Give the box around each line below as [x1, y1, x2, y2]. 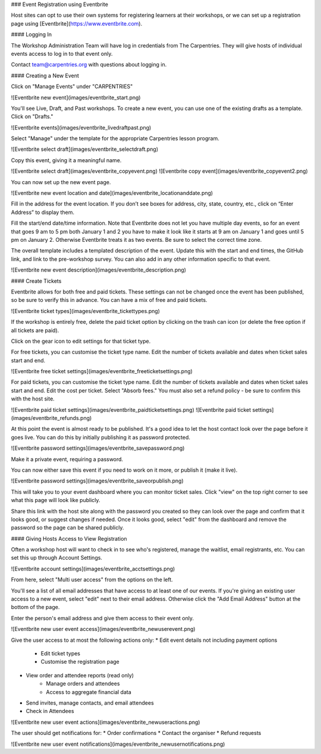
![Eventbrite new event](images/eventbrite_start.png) [11, 94, 141, 101]
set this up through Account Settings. [11, 554, 102, 561]
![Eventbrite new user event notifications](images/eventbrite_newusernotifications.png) [11, 740, 225, 747]
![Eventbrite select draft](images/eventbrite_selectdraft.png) [11, 146, 159, 153]
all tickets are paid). [11, 327, 59, 334]
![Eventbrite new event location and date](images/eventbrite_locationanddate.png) [11, 190, 213, 197]
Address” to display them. [11, 209, 74, 216]
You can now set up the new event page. [11, 178, 111, 185]
